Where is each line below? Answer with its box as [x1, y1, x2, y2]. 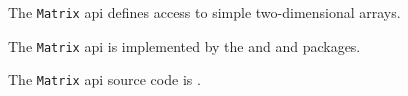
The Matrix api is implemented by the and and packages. [8, 35, 361, 56]
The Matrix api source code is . [8, 69, 201, 90]
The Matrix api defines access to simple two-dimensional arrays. [8, 2, 401, 22]
